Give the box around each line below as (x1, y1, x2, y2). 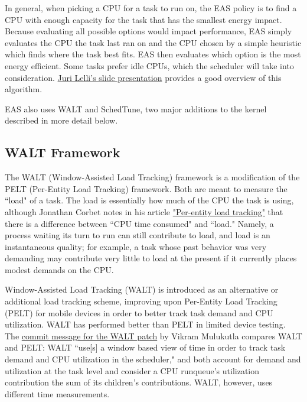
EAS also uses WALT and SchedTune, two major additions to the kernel (5, 102, 267, 115)
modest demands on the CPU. (5, 263, 114, 275)
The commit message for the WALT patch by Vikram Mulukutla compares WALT (5, 329, 302, 342)
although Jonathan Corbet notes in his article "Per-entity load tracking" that (5, 205, 283, 218)
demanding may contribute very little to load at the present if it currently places (5, 252, 297, 264)
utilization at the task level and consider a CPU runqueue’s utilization (5, 364, 260, 377)
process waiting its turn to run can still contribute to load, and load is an (5, 229, 270, 241)
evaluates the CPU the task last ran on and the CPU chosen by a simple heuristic (5, 36, 302, 48)
